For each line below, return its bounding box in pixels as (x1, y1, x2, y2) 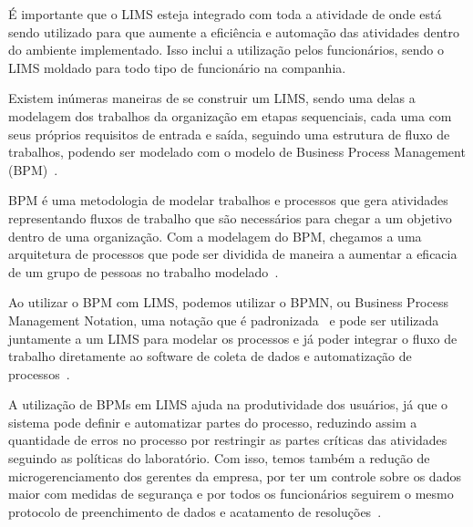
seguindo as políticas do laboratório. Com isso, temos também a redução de (8, 449, 430, 468)
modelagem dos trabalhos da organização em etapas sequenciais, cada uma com (8, 106, 452, 125)
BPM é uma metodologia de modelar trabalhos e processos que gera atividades (8, 191, 448, 210)
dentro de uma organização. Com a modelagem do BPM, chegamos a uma (8, 226, 422, 245)
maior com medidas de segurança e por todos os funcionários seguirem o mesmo (8, 484, 454, 503)
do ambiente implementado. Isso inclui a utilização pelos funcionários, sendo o (8, 40, 444, 59)
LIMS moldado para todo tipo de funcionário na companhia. (8, 57, 346, 77)
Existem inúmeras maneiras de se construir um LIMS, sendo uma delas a (8, 88, 416, 108)
